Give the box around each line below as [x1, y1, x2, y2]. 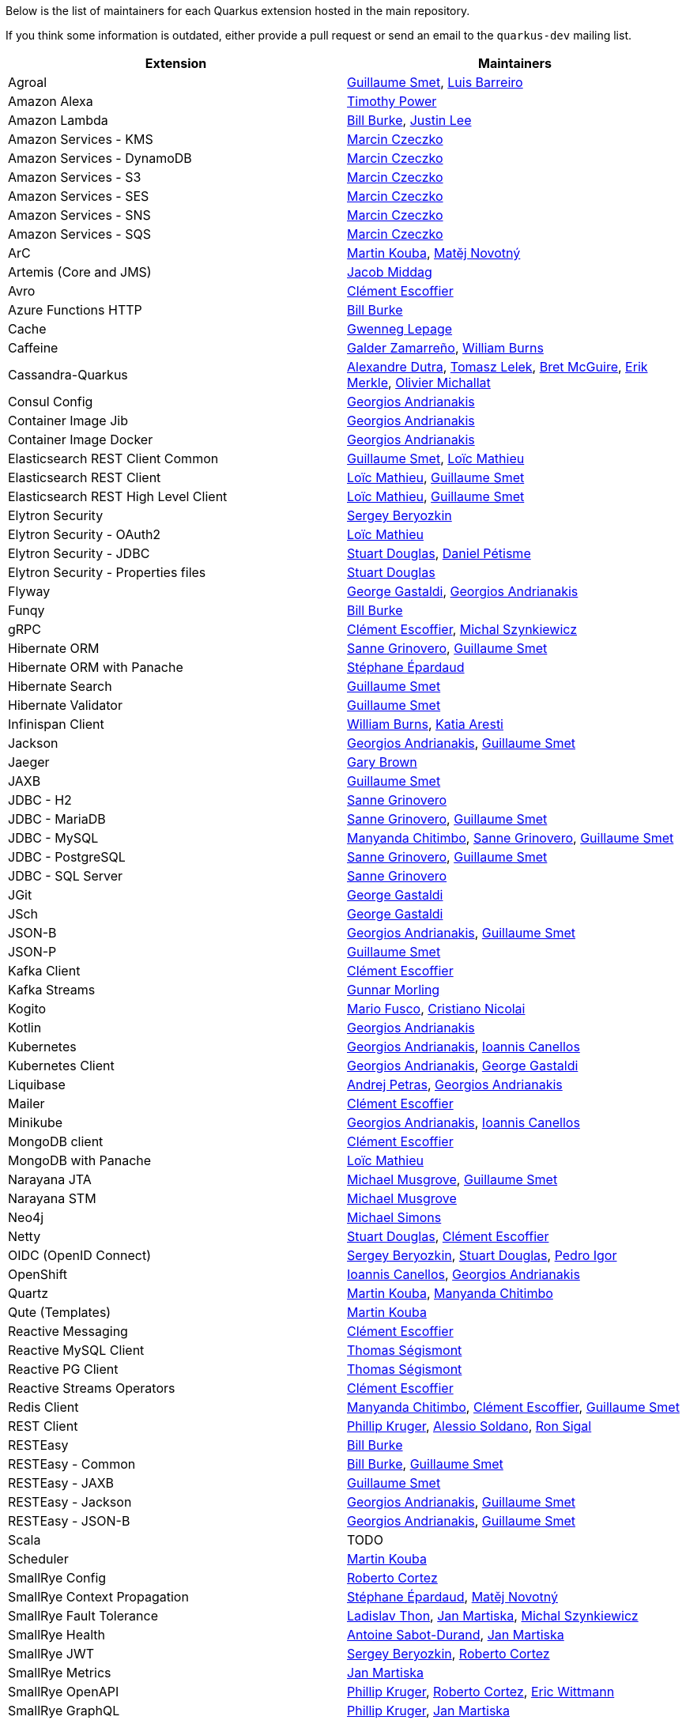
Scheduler [8, 1551, 69, 1567]
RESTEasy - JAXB [8, 1475, 115, 1491]
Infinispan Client [8, 716, 104, 732]
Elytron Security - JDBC [8, 545, 150, 561]
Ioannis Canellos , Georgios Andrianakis [347, 1266, 580, 1282]
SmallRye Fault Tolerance [8, 1608, 158, 1624]
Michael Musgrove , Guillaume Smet [347, 1171, 558, 1187]
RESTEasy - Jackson [8, 1494, 132, 1510]
